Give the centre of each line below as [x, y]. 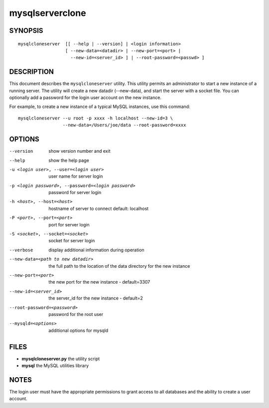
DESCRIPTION [32, 72]
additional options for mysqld [78, 330]
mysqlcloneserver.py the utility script [61, 359]
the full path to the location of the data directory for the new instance [119, 266]
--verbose [21, 250]
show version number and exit [79, 151]
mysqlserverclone [48, 13]
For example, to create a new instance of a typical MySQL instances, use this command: [100, 106]
